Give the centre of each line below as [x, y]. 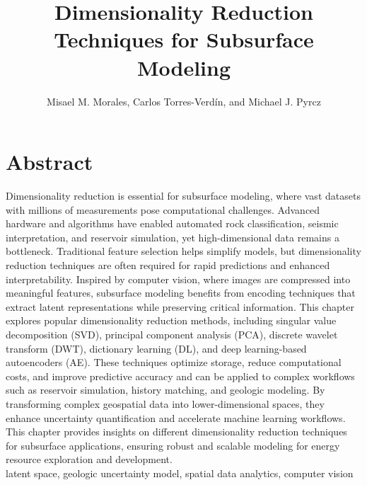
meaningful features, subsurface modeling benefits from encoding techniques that [181, 293]
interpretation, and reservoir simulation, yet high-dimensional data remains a [173, 237]
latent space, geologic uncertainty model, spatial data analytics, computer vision [180, 473]
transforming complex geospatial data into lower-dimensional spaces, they [165, 403]
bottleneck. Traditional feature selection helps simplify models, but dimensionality [183, 251]
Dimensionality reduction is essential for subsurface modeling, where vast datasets [183, 196]
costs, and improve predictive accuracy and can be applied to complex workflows [180, 376]
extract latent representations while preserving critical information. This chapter [180, 306]
